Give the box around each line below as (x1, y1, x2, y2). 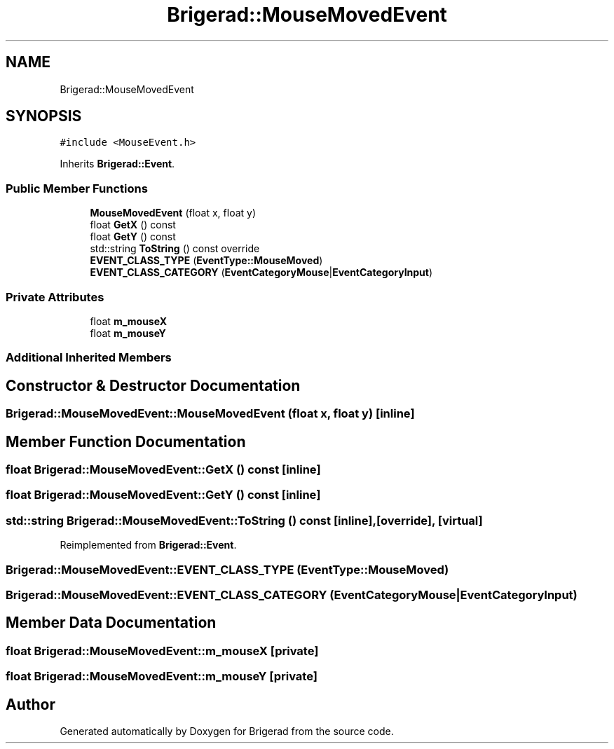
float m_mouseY (90, 327, 166, 339)
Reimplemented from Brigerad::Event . (60, 539, 237, 551)
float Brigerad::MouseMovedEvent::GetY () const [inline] (6, 488, 321, 502)
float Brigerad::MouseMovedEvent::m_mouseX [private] (6, 643, 319, 658)
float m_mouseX (90, 315, 167, 327)
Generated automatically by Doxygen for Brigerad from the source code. (60, 724, 394, 737)
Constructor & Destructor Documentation (6, 376, 301, 394)
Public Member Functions (6, 181, 148, 195)
